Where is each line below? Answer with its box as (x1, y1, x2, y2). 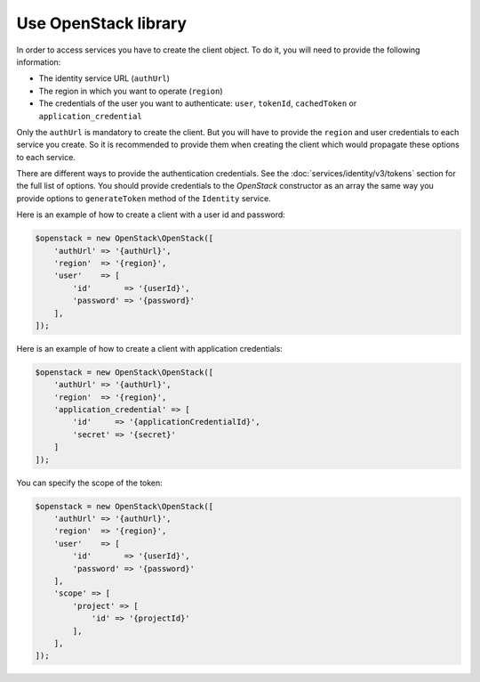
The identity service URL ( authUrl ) (38, 73, 171, 84)
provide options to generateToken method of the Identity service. (16, 192, 271, 204)
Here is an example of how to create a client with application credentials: (16, 343, 284, 353)
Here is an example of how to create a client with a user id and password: (16, 209, 286, 220)
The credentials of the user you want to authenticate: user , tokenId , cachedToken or (38, 98, 357, 109)
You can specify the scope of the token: (16, 477, 164, 488)
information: (16, 56, 61, 67)
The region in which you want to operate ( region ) (38, 85, 223, 96)
